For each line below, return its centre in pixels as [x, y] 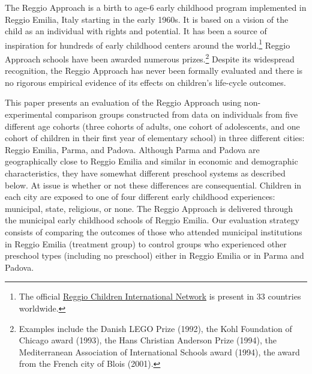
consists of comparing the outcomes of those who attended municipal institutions [154, 232]
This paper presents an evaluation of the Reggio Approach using [123, 102]
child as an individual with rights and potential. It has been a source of [136, 31]
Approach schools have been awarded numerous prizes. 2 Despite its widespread [150, 58]
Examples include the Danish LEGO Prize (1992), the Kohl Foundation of [155, 328]
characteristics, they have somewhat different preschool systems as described [145, 173]
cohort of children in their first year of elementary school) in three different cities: [155, 138]
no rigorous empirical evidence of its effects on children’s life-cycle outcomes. [145, 82]
